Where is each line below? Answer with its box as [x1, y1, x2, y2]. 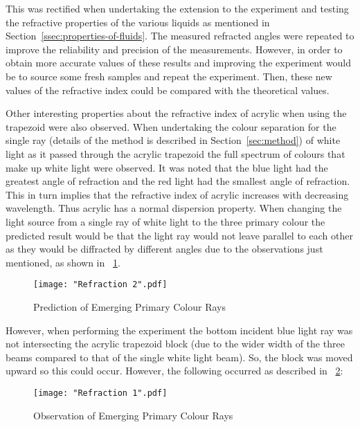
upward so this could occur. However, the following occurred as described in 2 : [6, 363, 343, 378]
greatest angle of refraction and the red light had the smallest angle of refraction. [6, 174, 350, 188]
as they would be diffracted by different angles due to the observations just [6, 242, 323, 256]
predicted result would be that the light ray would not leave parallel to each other [6, 228, 353, 242]
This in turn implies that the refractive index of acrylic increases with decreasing [6, 187, 349, 201]
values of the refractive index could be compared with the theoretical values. [6, 82, 330, 97]
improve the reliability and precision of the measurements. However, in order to [6, 42, 343, 56]
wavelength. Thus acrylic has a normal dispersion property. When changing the [6, 201, 342, 215]
